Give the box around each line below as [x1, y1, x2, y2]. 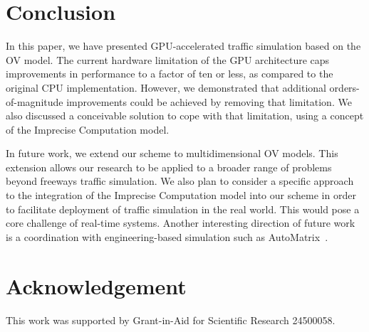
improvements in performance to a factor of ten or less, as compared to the [6, 66, 333, 81]
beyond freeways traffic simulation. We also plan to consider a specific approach [6, 173, 354, 188]
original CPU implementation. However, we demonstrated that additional [6, 80, 326, 95]
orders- [329, 80, 360, 95]
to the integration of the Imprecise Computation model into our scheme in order [6, 188, 356, 203]
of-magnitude [6, 94, 63, 109]
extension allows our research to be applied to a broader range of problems [6, 159, 332, 174]
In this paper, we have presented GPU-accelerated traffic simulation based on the [6, 38, 361, 53]
